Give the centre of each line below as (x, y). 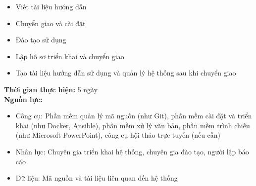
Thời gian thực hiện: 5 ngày (51, 89)
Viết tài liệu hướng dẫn (51, 6)
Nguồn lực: (23, 99)
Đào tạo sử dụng (41, 40)
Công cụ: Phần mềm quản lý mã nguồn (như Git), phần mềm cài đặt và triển (134, 116)
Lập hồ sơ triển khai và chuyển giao (70, 56)
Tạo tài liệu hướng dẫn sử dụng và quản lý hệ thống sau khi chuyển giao (126, 73)
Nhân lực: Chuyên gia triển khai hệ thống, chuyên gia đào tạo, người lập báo (132, 151)
